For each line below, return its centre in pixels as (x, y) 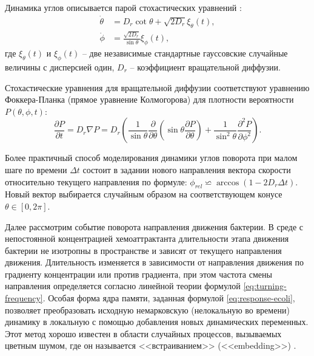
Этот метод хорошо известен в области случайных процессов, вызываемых (143, 333)
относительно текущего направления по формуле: (96, 181)
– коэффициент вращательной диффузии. (205, 67)
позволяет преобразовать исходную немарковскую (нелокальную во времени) (147, 310)
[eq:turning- (265, 286)
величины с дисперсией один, (60, 67)
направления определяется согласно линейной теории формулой (123, 286)
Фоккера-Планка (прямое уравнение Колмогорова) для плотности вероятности (149, 99)
